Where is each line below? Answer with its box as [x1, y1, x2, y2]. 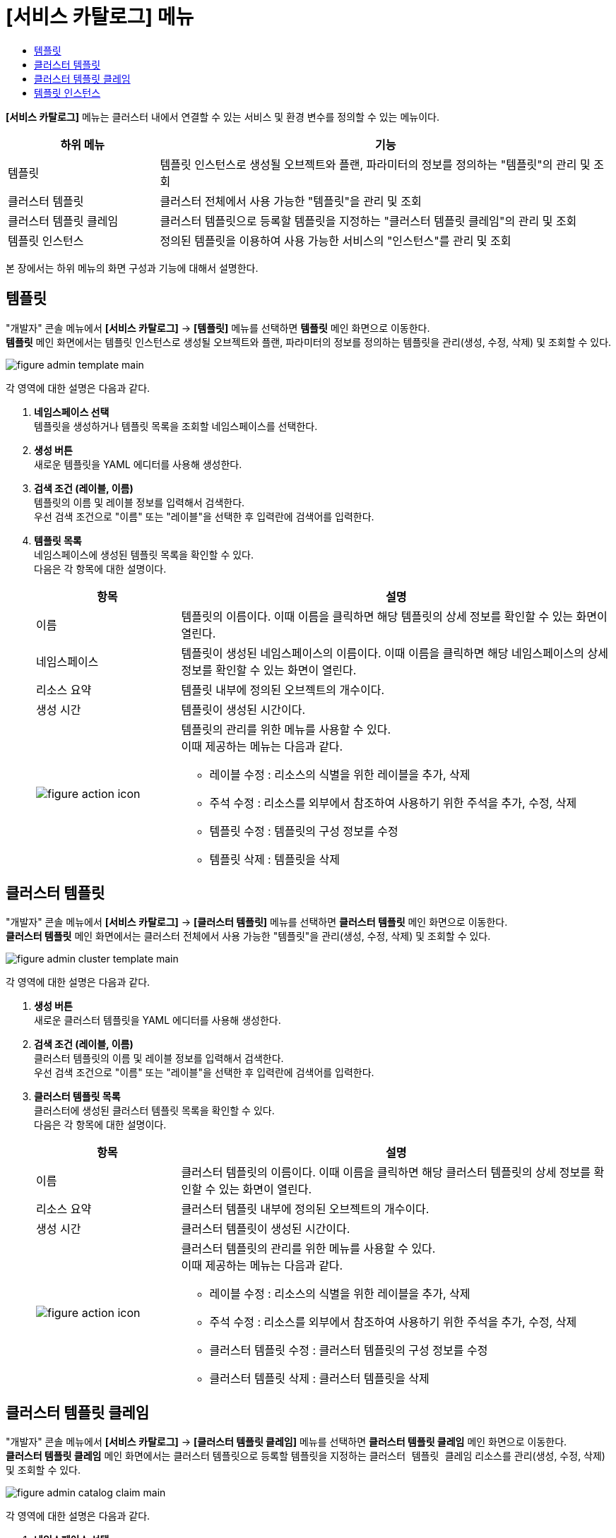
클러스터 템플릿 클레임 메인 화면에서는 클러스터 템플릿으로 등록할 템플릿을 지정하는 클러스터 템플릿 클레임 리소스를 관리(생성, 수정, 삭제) [6, 1450, 605, 1462]
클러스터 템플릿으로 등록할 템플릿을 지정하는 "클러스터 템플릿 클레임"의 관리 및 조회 [160, 213, 577, 228]
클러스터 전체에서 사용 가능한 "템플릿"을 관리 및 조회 [160, 193, 422, 208]
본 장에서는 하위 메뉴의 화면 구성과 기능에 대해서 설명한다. [6, 261, 259, 274]
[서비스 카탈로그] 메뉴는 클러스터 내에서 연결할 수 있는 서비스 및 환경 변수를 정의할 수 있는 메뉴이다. [6, 110, 439, 123]
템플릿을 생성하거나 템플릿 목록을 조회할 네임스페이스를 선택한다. [34, 419, 318, 432]
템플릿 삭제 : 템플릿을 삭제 [209, 852, 340, 866]
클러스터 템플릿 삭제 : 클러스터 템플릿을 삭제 [209, 1371, 430, 1386]
